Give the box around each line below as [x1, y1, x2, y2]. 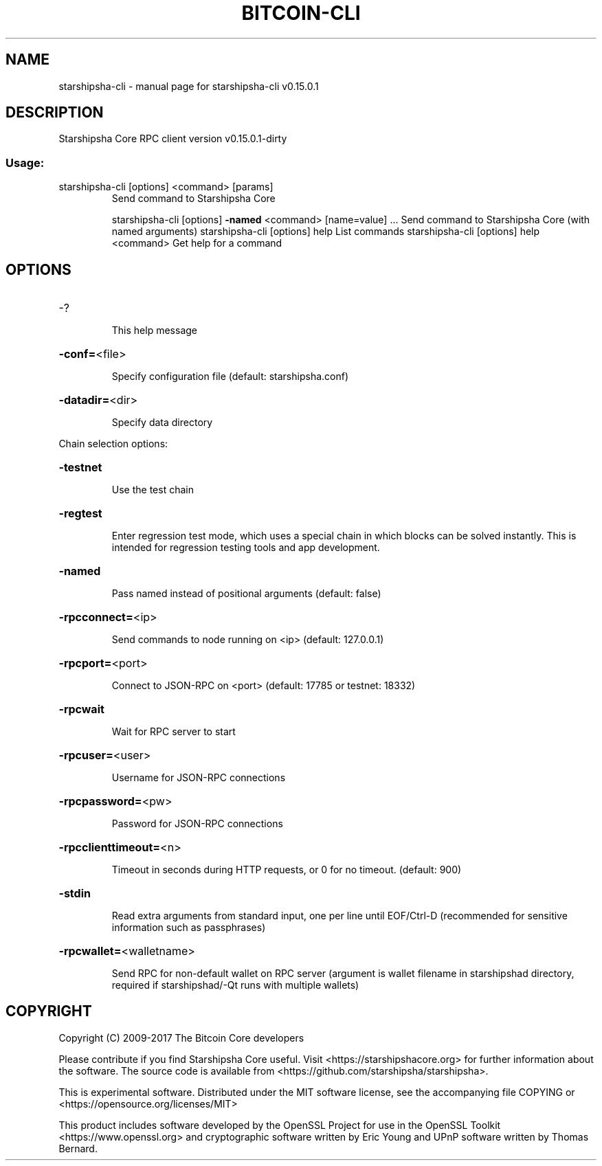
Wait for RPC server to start [111, 726, 236, 738]
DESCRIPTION [5, 104, 104, 122]
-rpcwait [58, 702, 104, 717]
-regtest [58, 506, 102, 521]
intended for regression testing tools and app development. [111, 541, 380, 554]
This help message [111, 324, 197, 337]
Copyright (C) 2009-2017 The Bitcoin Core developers [58, 1031, 304, 1044]
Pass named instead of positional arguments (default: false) [111, 587, 381, 600]
